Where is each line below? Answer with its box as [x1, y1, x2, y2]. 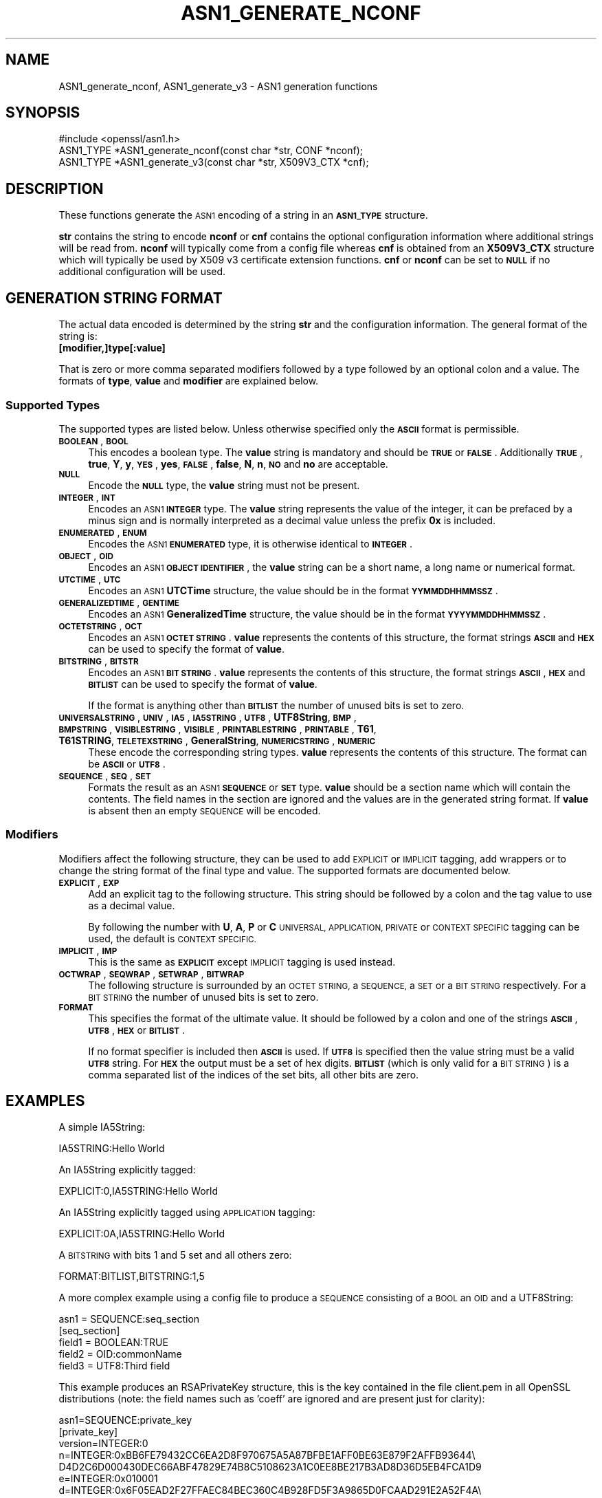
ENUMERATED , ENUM [58, 525, 147, 538]
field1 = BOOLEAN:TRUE [58, 1336, 168, 1349]
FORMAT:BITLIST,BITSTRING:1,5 [58, 1270, 205, 1283]
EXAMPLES [5, 1092, 85, 1110]
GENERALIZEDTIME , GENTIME [58, 596, 179, 608]
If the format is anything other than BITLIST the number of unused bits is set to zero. [88, 699, 465, 711]
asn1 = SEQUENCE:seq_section [58, 1313, 200, 1325]
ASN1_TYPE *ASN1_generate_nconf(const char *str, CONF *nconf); [58, 144, 364, 157]
